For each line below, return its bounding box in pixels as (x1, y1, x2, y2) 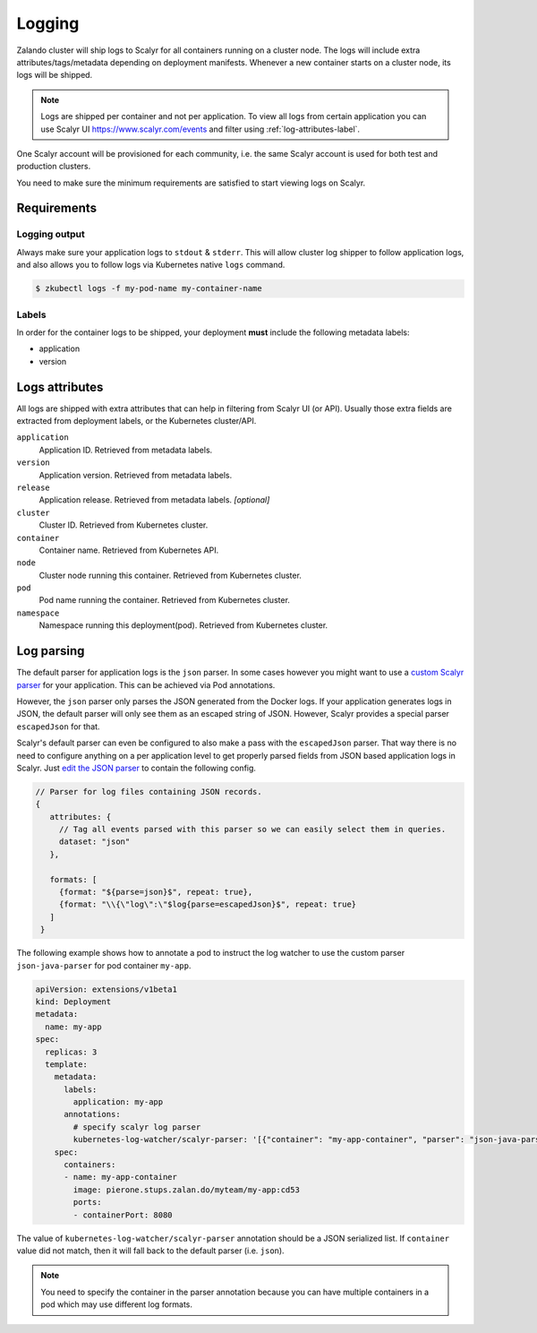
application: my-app (72, 1097, 164, 1107)
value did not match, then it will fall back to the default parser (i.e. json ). (16, 1245, 286, 1256)
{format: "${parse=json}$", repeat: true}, (58, 887, 253, 898)
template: (45, 1059, 89, 1070)
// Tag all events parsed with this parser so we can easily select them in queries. (58, 824, 447, 835)
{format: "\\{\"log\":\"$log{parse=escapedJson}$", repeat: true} (58, 899, 357, 909)
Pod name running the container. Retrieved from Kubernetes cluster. (38, 595, 291, 606)
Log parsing (16, 643, 85, 658)
